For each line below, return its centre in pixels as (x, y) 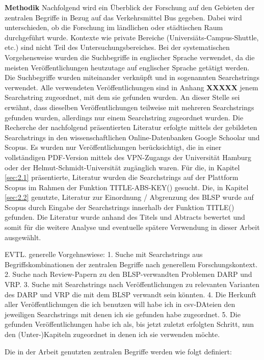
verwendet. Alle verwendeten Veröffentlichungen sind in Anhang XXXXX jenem (131, 87)
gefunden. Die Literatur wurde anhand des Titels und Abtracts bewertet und (125, 217)
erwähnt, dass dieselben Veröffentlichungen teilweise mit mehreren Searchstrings (129, 107)
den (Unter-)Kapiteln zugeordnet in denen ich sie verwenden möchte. (112, 334)
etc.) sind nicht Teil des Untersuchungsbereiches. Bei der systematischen (117, 47)
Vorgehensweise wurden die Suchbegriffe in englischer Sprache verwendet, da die (130, 57)
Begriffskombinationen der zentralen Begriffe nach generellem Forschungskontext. (131, 264)
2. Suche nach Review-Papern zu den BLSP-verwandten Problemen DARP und (128, 274)
